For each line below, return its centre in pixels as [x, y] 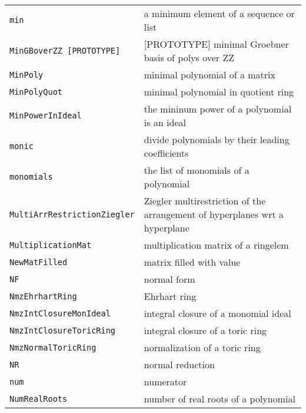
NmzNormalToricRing [53, 347]
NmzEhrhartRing [43, 296]
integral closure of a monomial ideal [217, 313]
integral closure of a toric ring [205, 330]
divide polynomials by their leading [217, 139]
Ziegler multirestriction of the [205, 201]
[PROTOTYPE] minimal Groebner [216, 44]
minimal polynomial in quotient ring [219, 92]
